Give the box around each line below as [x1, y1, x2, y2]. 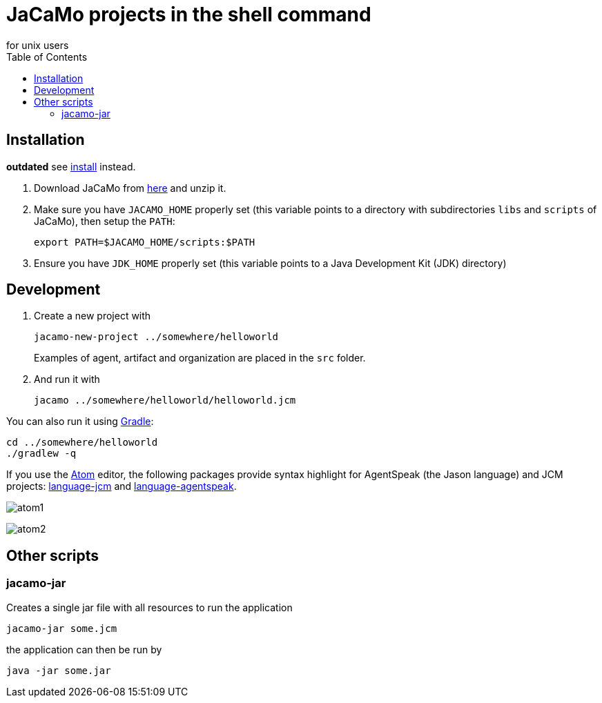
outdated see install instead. [6, 160, 136, 172]
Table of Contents [6, 50, 88, 63]
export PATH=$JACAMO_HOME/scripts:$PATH [34, 236, 255, 248]
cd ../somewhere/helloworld [6, 437, 158, 448]
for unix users [6, 39, 69, 51]
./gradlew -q [6, 448, 77, 459]
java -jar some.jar [6, 664, 111, 676]
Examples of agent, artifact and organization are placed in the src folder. [34, 352, 366, 364]
